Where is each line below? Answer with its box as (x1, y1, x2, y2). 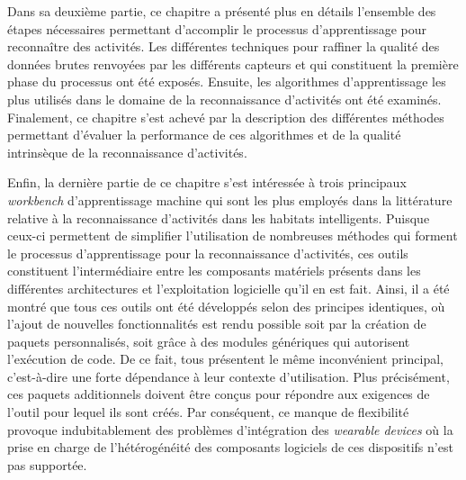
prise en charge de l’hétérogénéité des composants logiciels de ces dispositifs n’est (7, 438, 453, 457)
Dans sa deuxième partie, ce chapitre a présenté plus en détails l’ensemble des (7, 2, 436, 20)
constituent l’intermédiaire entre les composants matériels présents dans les (7, 261, 421, 280)
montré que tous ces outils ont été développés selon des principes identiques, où (7, 296, 445, 315)
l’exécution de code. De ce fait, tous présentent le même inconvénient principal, (7, 349, 444, 368)
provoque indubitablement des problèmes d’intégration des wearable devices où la (7, 420, 453, 439)
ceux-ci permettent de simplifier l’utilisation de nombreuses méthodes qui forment (7, 226, 458, 245)
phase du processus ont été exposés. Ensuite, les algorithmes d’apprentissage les (7, 72, 446, 91)
